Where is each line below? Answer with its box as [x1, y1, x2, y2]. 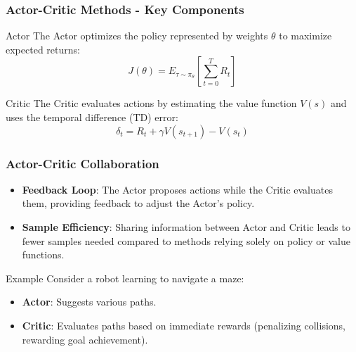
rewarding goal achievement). [22, 332, 148, 346]
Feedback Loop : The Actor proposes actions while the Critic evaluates [22, 182, 333, 196]
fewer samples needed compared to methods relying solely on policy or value [22, 233, 350, 248]
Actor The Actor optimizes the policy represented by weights [6, 28, 268, 43]
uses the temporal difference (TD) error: [6, 110, 178, 124]
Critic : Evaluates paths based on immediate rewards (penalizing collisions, [22, 318, 345, 332]
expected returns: [6, 42, 80, 56]
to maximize [279, 28, 332, 43]
